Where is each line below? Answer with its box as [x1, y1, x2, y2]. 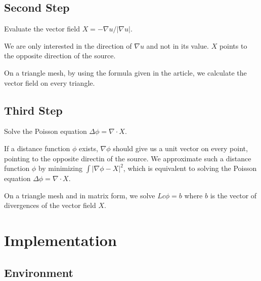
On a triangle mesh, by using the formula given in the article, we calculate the [4, 67, 247, 78]
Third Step [4, 102, 63, 118]
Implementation [4, 230, 117, 251]
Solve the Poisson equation [4, 126, 87, 136]
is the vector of [210, 190, 257, 200]
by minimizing [38, 163, 83, 173]
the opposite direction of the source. [4, 50, 116, 61]
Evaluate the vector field [4, 23, 80, 34]
